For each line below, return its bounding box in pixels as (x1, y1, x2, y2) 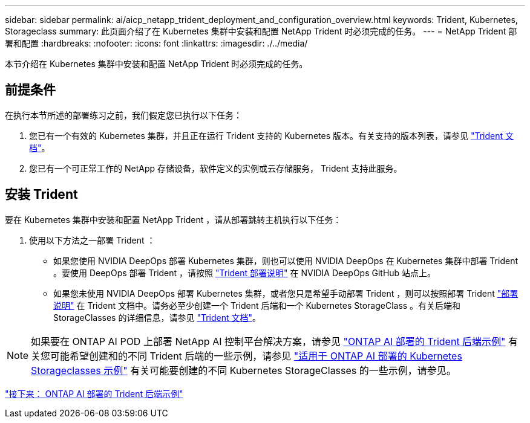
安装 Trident (5, 187, 78, 202)
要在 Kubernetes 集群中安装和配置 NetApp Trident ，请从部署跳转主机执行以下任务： (5, 214, 342, 225)
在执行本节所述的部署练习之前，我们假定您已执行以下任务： (5, 109, 242, 120)
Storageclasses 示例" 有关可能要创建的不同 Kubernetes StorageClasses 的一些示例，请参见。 (31, 364, 456, 376)
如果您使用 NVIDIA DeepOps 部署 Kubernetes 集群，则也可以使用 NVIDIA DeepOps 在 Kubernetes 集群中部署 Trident (53, 255, 518, 266)
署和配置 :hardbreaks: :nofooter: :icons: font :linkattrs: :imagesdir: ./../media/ (5, 38, 308, 48)
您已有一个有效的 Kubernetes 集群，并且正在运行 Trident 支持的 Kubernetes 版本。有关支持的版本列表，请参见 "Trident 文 (29, 130, 514, 141)
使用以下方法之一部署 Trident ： (29, 234, 155, 245)
